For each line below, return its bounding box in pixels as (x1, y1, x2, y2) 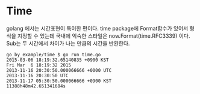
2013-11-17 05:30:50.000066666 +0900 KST (6, 78, 112, 84)
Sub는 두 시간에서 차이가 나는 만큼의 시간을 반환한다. (6, 40, 130, 47)
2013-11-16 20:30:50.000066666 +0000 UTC (6, 67, 112, 73)
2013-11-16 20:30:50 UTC (6, 72, 69, 78)
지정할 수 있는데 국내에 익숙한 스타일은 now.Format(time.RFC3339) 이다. (17, 32, 190, 40)
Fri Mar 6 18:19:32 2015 (6, 62, 71, 68)
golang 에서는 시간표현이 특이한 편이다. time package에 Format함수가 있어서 (6, 25, 189, 32)
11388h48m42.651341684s (6, 83, 66, 89)
